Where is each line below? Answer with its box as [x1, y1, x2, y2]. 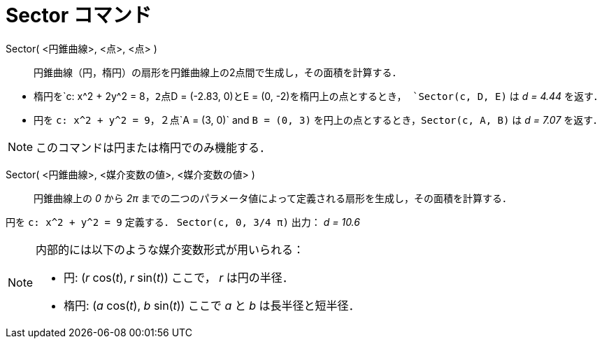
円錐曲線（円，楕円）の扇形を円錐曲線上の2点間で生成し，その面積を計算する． [34, 66, 402, 78]
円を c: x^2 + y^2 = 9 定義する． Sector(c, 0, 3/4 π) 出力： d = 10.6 [6, 215, 360, 228]
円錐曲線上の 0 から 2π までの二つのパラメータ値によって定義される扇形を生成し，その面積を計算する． [34, 192, 513, 204]
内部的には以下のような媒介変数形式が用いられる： [36, 242, 305, 257]
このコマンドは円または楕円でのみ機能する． [36, 140, 271, 155]
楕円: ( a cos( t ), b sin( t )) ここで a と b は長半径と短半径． [64, 298, 360, 313]
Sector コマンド [6, 3, 152, 27]
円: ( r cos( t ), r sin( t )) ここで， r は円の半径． [64, 270, 294, 285]
